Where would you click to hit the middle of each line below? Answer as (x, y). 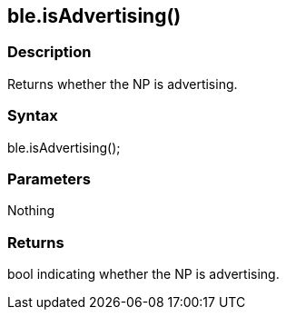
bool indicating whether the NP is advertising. (143, 274)
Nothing (31, 211)
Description (49, 52)
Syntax (33, 116)
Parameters (49, 178)
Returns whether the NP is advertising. (123, 84)
